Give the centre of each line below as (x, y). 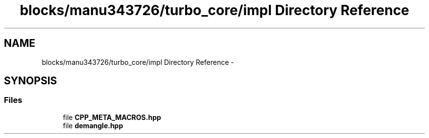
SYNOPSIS (31, 81)
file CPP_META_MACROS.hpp (112, 117)
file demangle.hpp (93, 125)
